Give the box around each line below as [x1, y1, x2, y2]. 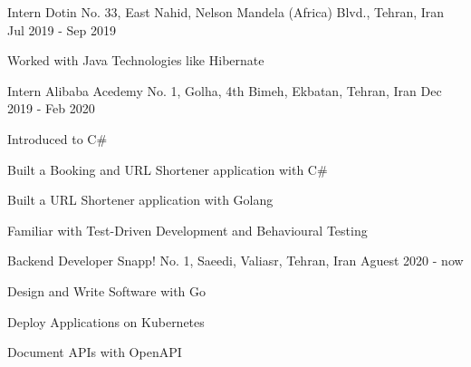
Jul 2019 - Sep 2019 [7, 20, 116, 39]
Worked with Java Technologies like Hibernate [7, 51, 264, 70]
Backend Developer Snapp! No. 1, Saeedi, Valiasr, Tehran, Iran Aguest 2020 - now [7, 251, 464, 270]
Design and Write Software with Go [7, 281, 207, 300]
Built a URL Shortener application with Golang [7, 190, 274, 209]
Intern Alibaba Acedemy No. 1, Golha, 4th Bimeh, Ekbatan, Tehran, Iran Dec [7, 81, 442, 100]
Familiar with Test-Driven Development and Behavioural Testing [7, 220, 368, 239]
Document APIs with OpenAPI [7, 343, 182, 362]
